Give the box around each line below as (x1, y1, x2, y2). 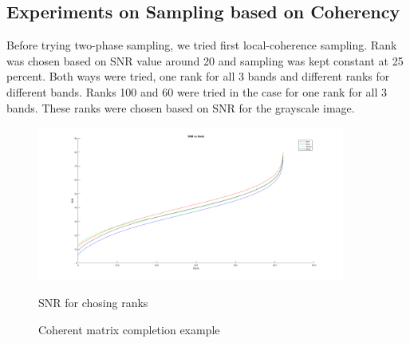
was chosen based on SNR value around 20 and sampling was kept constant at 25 (6, 52, 404, 69)
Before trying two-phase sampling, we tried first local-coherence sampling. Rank (6, 37, 397, 53)
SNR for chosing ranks (38, 294, 148, 311)
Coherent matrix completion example (38, 321, 220, 337)
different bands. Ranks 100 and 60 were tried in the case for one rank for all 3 (6, 83, 388, 100)
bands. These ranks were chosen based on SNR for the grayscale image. (6, 99, 355, 116)
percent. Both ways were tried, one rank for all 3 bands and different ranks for (6, 68, 390, 85)
